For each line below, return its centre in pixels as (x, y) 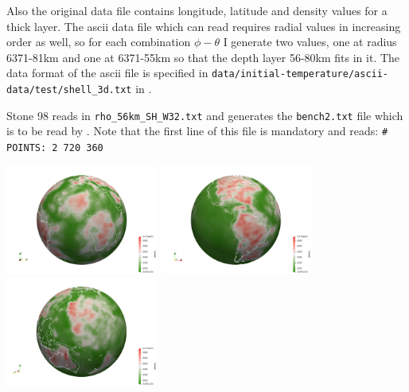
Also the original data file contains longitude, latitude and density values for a (197, 10)
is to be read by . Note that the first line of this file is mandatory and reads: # (197, 131)
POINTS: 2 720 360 (55, 148)
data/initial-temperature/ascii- (300, 74)
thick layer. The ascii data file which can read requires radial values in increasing (204, 26)
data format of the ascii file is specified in (107, 73)
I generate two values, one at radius (310, 42)
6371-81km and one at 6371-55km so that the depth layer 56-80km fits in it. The (203, 57)
